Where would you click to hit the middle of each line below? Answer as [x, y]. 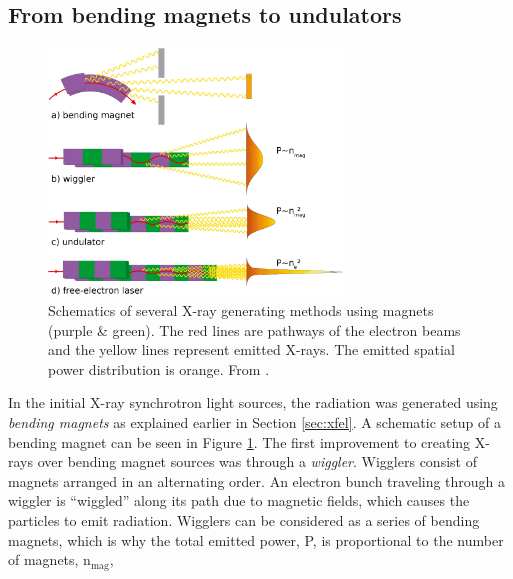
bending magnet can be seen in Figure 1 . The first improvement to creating [239, 441]
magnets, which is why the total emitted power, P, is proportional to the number [256, 539]
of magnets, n [49, 559]
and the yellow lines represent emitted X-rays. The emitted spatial [251, 349]
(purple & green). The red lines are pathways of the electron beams [254, 329]
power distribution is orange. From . [159, 368]
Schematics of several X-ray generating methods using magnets [241, 310]
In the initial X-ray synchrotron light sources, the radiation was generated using [253, 402]
